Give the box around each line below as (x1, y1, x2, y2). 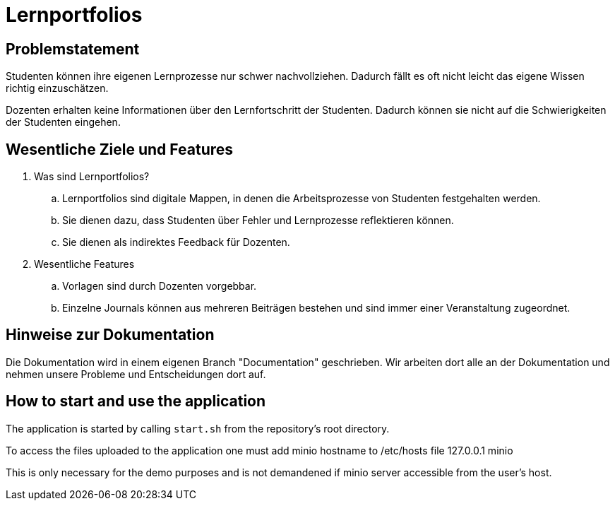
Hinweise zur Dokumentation (6, 326, 215, 344)
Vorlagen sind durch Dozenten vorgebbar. (62, 280, 257, 293)
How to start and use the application (6, 392, 266, 411)
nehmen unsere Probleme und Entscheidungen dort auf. (6, 367, 266, 380)
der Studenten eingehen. (6, 116, 121, 129)
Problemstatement (6, 40, 140, 58)
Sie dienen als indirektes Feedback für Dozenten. (62, 236, 290, 249)
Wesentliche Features (34, 258, 135, 271)
